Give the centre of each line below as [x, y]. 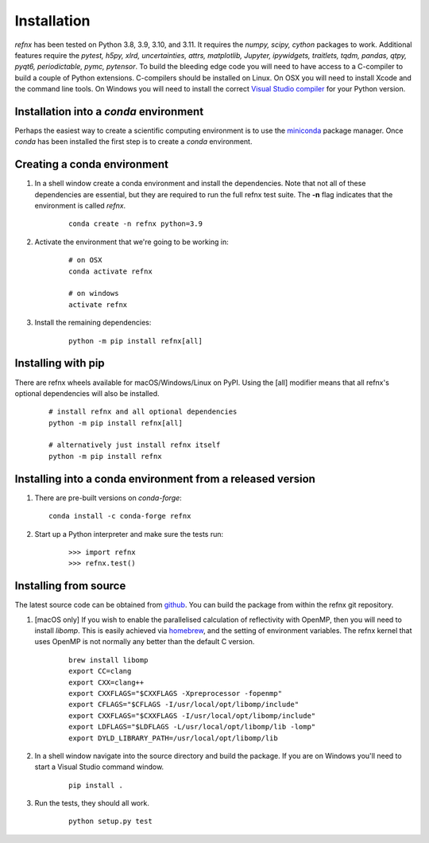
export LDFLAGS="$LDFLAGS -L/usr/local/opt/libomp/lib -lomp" [192, 727]
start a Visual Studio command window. [99, 767]
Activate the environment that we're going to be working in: [132, 242]
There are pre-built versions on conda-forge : [108, 498]
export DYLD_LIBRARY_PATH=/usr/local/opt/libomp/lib [173, 738]
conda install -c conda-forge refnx [120, 516]
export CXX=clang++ [106, 682]
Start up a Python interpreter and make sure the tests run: [129, 534]
